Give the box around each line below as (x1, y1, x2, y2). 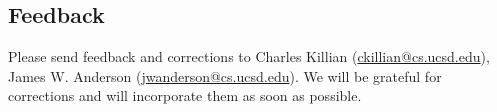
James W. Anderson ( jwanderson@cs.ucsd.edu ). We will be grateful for (8, 65, 442, 86)
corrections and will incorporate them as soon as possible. (8, 85, 362, 106)
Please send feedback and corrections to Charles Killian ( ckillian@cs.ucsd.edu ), (8, 46, 490, 67)
